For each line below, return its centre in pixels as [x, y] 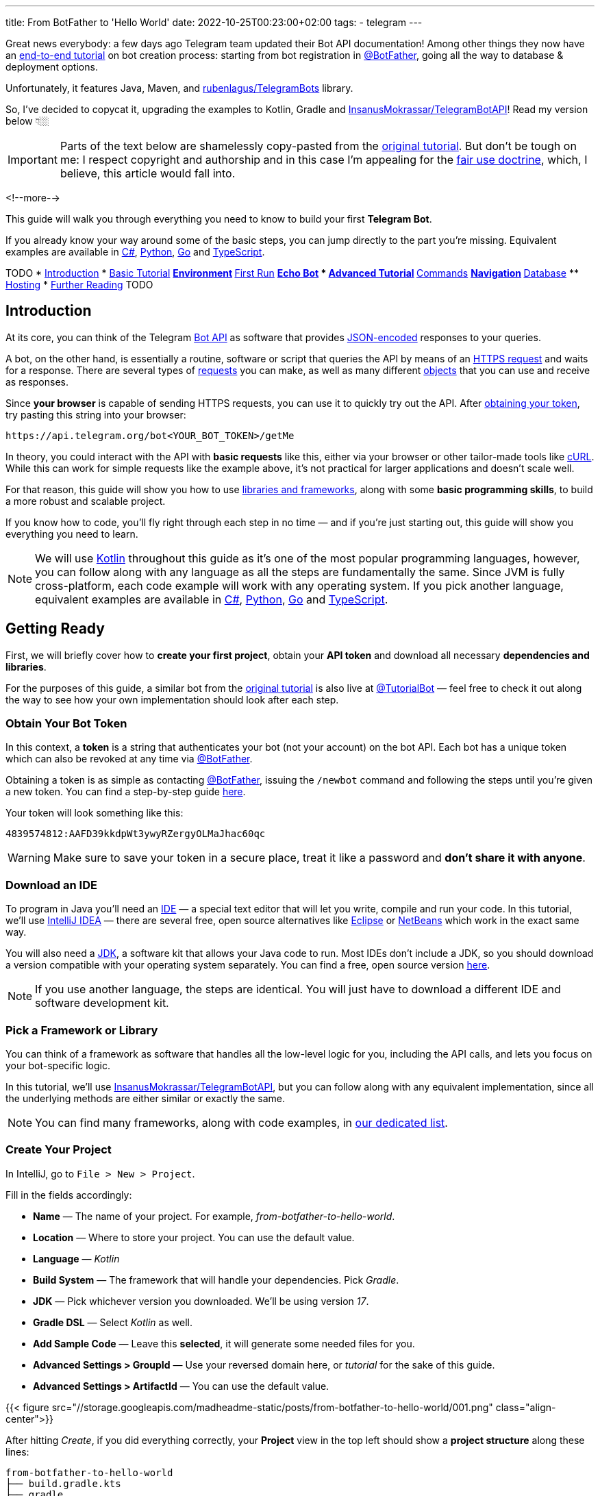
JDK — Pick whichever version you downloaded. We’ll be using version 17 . [201, 1301]
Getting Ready [55, 629]
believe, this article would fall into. [148, 173]
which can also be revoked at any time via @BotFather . [129, 759]
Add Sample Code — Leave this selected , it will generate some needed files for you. [224, 1343]
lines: [17, 1451]
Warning [29, 858]
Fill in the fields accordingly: [69, 1195]
